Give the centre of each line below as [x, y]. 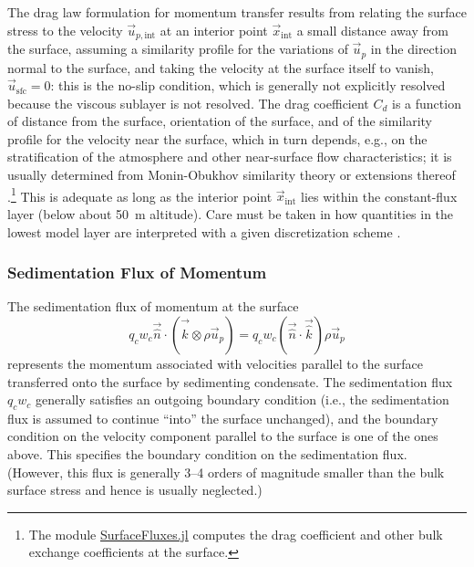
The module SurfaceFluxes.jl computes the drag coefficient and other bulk [236, 534]
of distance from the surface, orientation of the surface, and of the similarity [220, 121]
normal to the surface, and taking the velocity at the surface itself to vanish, [221, 67]
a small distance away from [372, 30]
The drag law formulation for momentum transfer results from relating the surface [237, 12]
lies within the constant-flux [379, 196]
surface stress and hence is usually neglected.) [135, 490]
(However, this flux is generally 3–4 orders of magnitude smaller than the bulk [226, 472]
